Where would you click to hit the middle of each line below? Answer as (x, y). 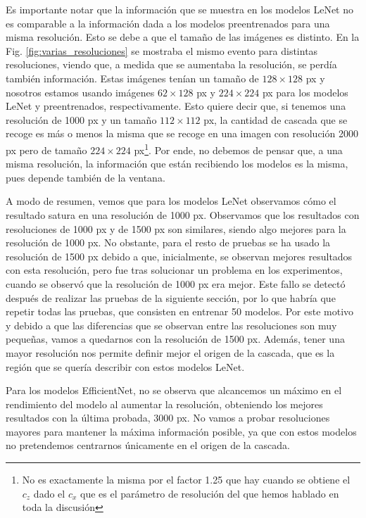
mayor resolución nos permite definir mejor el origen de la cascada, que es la (170, 352)
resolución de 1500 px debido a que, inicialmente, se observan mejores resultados (179, 256)
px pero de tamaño (46, 150)
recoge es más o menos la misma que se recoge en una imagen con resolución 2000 (182, 133)
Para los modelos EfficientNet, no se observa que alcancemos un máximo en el (174, 390)
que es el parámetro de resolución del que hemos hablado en (209, 493)
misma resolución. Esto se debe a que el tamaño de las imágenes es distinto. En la (183, 37)
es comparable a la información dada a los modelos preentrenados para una (168, 23)
